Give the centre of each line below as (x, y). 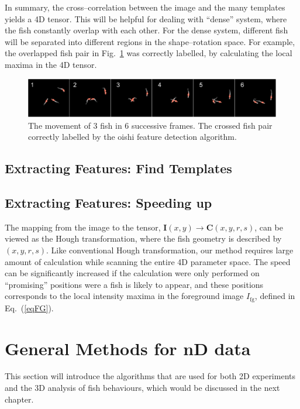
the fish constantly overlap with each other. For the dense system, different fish (146, 30)
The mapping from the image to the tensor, (83, 227)
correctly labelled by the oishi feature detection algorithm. (132, 137)
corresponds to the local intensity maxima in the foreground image (124, 296)
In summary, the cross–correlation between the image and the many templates (145, 7)
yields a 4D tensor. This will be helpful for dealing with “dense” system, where (146, 18)
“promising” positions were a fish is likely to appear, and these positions (134, 284)
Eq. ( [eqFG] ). (29, 307)
